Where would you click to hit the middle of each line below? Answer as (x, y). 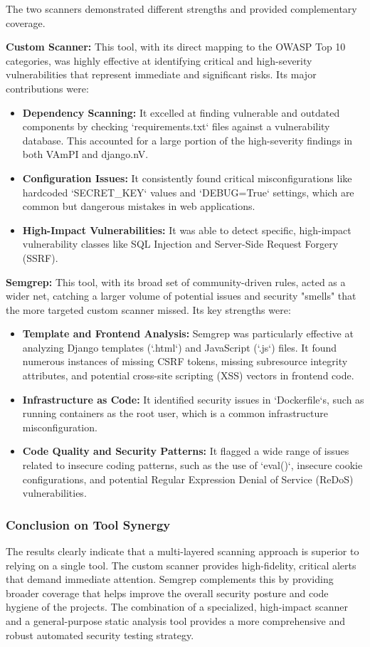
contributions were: (47, 88)
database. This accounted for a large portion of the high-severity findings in (187, 140)
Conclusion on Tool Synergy (88, 524)
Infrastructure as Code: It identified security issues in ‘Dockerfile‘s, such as (193, 399)
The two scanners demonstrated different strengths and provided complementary (181, 9)
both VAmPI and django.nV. (85, 154)
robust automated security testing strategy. (100, 635)
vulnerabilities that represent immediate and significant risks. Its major (161, 74)
